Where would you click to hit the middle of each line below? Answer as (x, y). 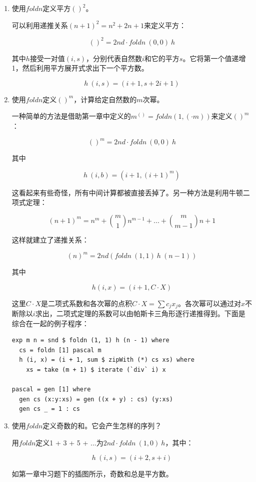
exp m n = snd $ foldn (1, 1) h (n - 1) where (90, 340)
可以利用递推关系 (40, 25)
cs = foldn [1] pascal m (60, 350)
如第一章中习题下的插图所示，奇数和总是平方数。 (92, 474)
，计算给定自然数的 (105, 99)
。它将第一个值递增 (214, 58)
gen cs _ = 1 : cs (49, 409)
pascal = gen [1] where (51, 390)
